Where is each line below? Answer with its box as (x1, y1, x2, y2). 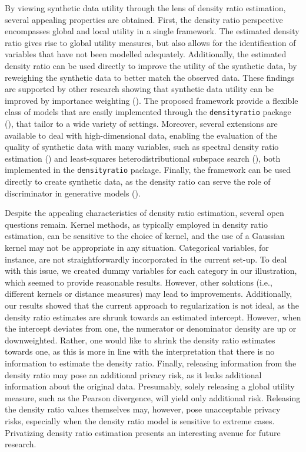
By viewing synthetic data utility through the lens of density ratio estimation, (5, 2, 286, 14)
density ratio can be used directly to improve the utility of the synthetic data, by (5, 59, 297, 71)
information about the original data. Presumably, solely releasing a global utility (5, 380, 295, 392)
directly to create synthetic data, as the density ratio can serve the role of (5, 175, 271, 188)
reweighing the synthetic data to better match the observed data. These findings (5, 71, 295, 83)
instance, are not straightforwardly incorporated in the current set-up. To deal (5, 253, 287, 265)
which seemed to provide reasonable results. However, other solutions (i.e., (5, 276, 272, 288)
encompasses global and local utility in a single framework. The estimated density (5, 25, 300, 37)
